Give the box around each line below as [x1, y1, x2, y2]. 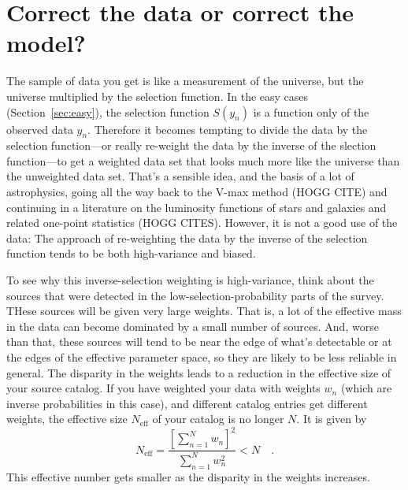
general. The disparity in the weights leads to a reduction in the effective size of [6, 364, 391, 380]
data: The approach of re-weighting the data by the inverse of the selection [6, 229, 368, 246]
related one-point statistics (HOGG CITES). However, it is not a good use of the [6, 214, 398, 231]
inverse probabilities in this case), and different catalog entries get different [6, 395, 368, 411]
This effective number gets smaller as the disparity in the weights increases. [6, 468, 370, 484]
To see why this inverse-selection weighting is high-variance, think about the [6, 272, 374, 288]
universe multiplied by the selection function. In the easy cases [6, 87, 309, 104]
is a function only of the [253, 103, 369, 120]
